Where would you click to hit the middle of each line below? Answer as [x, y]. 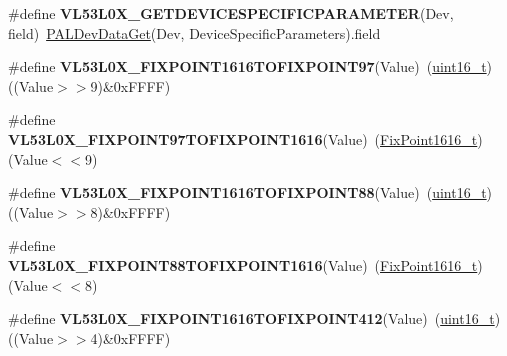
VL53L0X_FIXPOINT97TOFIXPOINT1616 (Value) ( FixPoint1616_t [243, 138]
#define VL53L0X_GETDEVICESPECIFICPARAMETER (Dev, [231, 13]
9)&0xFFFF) [130, 85]
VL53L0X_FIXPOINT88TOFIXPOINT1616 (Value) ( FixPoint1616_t [243, 264]
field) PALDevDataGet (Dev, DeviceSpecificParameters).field [194, 32]
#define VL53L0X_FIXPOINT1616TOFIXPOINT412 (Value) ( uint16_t [251, 318]
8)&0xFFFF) [130, 211]
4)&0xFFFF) [130, 337]
